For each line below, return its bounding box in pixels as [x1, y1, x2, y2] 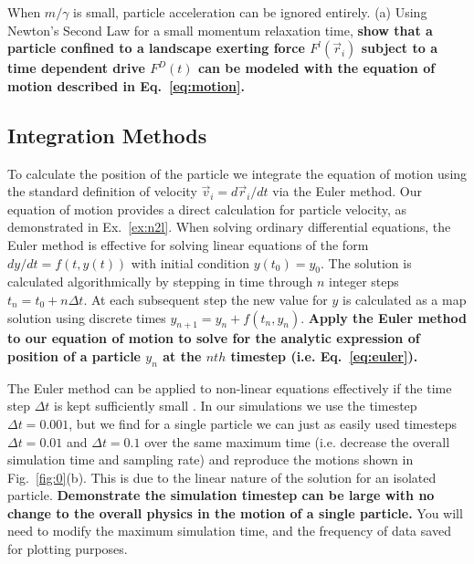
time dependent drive [7, 58, 145, 78]
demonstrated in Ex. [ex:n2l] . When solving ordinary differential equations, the [7, 217, 451, 236]
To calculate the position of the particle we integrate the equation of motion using [7, 163, 468, 183]
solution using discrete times [7, 308, 166, 327]
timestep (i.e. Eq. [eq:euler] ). [230, 346, 418, 365]
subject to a [361, 38, 437, 57]
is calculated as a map [342, 289, 467, 308]
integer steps [328, 272, 399, 291]
